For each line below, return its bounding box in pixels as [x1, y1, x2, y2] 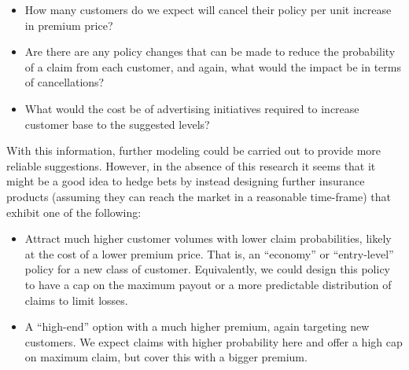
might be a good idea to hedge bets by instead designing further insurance [6, 173, 365, 189]
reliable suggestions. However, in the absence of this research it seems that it [6, 157, 376, 174]
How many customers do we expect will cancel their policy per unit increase [24, 2, 392, 17]
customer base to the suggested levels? [24, 115, 210, 132]
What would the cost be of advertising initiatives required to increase [24, 100, 359, 116]
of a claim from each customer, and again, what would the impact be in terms [24, 58, 401, 75]
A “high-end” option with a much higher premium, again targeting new [24, 318, 370, 335]
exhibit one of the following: [6, 203, 142, 220]
